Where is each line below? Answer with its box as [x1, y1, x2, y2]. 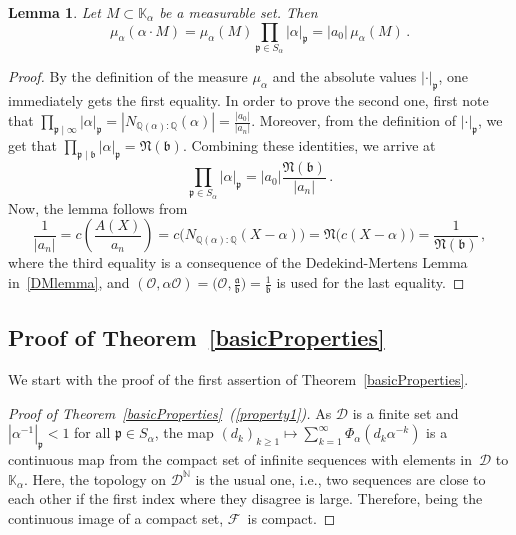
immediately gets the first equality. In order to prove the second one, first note [8, 90, 489, 111]
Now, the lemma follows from [8, 197, 188, 218]
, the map [154, 422, 214, 443]
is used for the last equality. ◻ [276, 272, 465, 293]
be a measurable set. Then [159, 2, 318, 22]
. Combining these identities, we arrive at [182, 134, 436, 155]
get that [8, 134, 57, 155]
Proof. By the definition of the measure [8, 66, 248, 87]
